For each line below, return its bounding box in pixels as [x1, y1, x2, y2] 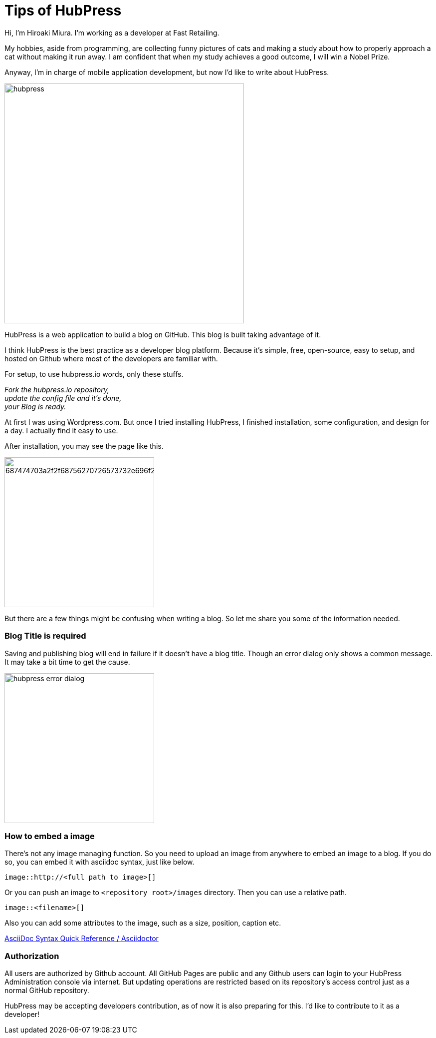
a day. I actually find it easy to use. [4, 426, 118, 435]
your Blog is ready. [4, 402, 66, 411]
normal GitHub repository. [4, 986, 89, 995]
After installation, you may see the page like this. [4, 441, 164, 450]
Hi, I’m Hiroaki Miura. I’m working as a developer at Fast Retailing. [4, 28, 219, 37]
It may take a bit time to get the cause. [4, 657, 130, 666]
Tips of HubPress [4, 2, 122, 19]
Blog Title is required [4, 631, 86, 641]
